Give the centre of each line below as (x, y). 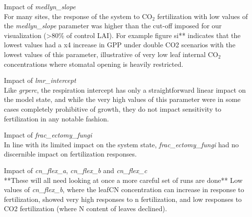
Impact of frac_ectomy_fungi (48, 135)
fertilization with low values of (202, 16)
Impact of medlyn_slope (40, 6)
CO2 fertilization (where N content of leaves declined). (85, 208)
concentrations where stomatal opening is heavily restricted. (94, 64)
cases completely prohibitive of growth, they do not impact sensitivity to (113, 108)
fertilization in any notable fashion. (56, 118)
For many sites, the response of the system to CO (78, 16)
